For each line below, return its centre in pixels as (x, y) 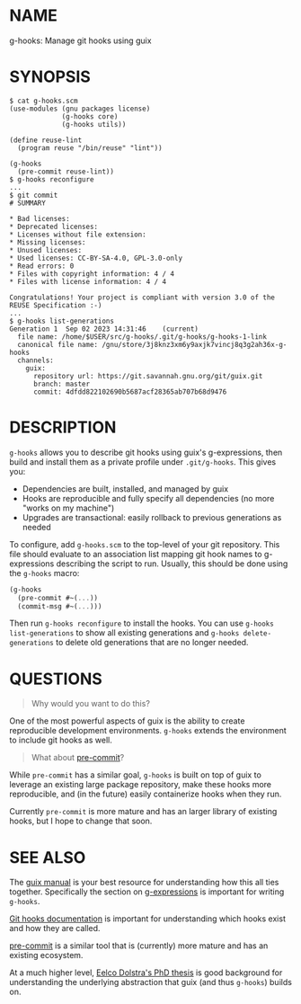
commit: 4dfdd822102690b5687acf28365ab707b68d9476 (130, 392)
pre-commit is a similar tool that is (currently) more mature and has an (139, 946)
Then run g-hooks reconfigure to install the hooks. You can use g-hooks (142, 623)
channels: (35, 360)
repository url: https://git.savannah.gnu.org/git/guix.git (148, 376)
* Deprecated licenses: (54, 227)
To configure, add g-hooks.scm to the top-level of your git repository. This (145, 544)
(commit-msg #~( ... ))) (60, 606)
